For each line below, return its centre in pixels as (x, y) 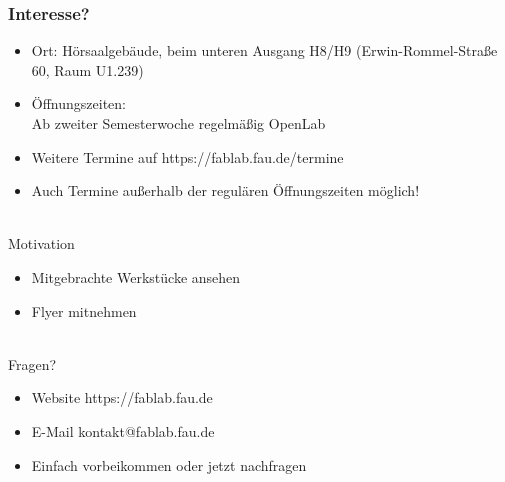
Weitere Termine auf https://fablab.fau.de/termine (187, 156)
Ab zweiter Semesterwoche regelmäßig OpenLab (178, 123)
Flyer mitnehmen (84, 310)
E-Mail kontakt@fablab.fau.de (123, 430)
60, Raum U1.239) (87, 69)
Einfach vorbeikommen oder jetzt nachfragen (169, 464)
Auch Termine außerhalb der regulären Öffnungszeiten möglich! (225, 190)
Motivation (41, 243)
